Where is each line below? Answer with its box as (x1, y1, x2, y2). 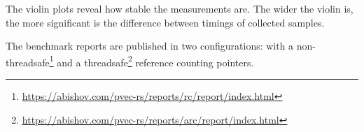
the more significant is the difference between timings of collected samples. (6, 15, 325, 29)
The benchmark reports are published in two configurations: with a (6, 38, 294, 53)
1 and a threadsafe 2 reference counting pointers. (49, 52, 254, 69)
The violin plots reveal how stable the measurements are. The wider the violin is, (6, 1, 353, 15)
